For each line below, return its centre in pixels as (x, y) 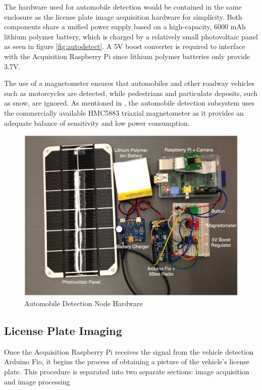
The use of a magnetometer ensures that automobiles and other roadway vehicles (129, 83)
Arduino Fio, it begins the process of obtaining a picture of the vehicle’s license (127, 361)
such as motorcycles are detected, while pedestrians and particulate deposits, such (131, 93)
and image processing (37, 381)
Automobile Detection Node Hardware (84, 303)
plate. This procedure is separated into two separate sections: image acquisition (127, 371)
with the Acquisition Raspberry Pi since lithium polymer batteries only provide (127, 56)
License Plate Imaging (63, 330)
